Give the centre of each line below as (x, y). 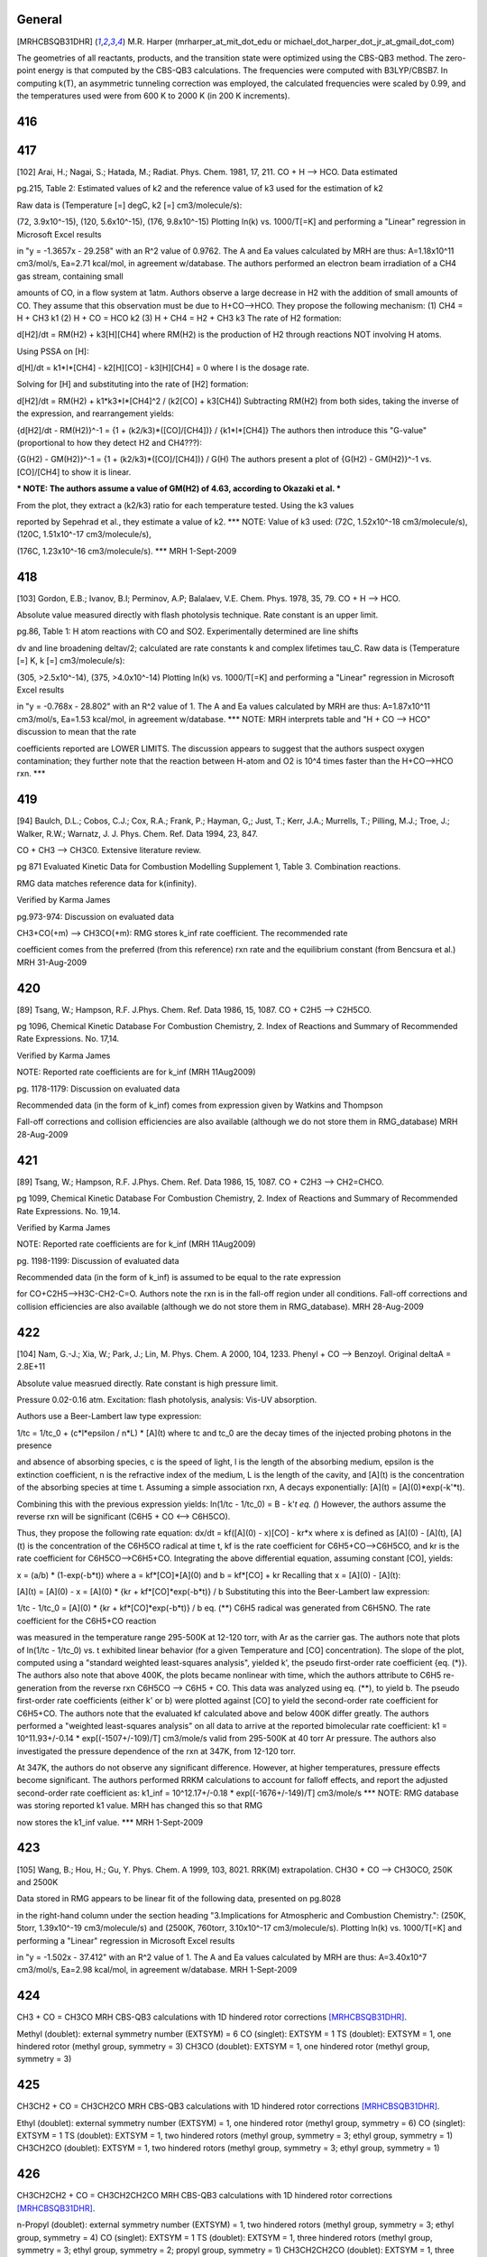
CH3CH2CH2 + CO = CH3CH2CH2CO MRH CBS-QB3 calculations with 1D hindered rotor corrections (204, 2196)
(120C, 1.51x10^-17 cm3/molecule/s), (84, 534)
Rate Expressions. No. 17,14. (68, 1039)
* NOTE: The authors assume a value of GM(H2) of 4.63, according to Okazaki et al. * (179, 488)
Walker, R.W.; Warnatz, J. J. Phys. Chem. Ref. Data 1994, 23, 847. (137, 833)
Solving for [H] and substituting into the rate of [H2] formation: (133, 385)
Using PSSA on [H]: (53, 351)
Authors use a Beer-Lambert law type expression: (109, 1416)
